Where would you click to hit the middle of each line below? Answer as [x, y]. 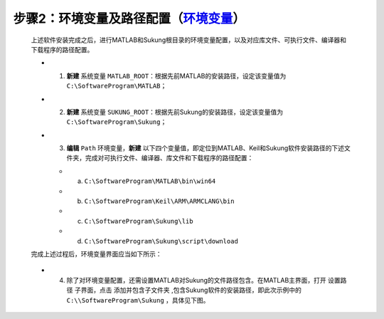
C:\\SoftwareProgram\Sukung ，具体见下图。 [138, 300]
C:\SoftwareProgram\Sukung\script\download [161, 241]
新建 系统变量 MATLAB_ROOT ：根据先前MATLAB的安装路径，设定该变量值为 [176, 75]
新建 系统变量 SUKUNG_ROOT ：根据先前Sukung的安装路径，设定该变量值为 [175, 112]
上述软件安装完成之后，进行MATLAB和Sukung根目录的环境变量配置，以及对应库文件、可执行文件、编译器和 [188, 40]
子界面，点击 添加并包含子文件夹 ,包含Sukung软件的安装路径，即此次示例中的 [188, 290]
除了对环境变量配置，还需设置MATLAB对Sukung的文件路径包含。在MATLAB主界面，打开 [196, 280]
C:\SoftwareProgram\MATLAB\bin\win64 [150, 181]
